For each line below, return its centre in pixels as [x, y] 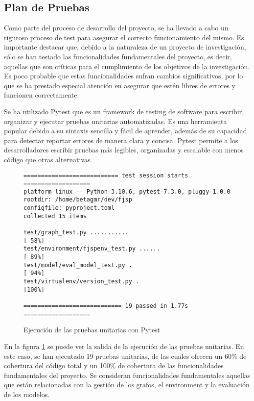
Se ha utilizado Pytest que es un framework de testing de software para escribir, [124, 111]
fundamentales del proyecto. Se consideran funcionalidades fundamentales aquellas [127, 375]
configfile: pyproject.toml [69, 208]
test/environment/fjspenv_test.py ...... [92, 249]
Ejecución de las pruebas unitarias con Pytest [92, 330]
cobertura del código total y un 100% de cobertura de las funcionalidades [114, 365]
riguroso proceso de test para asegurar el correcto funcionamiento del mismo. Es [124, 37]
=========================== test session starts [106, 175]
